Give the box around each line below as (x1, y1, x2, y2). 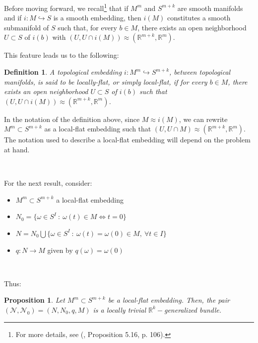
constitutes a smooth (167, 12, 231, 23)
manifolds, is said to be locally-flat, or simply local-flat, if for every (4, 76, 207, 87)
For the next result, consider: (4, 178, 92, 188)
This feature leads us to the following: (4, 50, 119, 60)
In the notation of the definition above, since (4, 114, 140, 124)
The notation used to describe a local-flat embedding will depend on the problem (4, 134, 251, 145)
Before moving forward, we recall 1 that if (4, 1, 129, 13)
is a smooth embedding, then (53, 12, 141, 23)
